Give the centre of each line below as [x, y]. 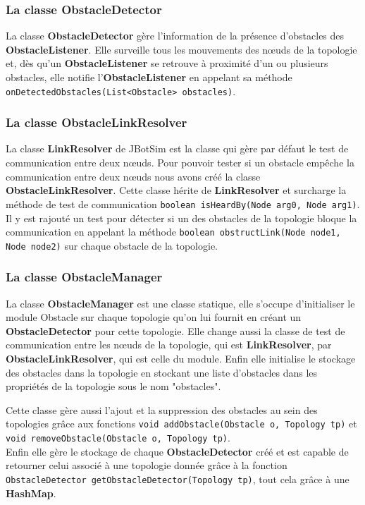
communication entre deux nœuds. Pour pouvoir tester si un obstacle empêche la [180, 163]
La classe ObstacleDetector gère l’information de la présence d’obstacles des [175, 36]
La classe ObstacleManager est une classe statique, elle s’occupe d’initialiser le [180, 303]
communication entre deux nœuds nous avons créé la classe [133, 176]
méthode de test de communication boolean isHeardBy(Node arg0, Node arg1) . [183, 203]
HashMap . [31, 493]
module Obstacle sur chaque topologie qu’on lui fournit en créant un [154, 317]
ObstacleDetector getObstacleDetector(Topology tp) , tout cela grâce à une [178, 479]
